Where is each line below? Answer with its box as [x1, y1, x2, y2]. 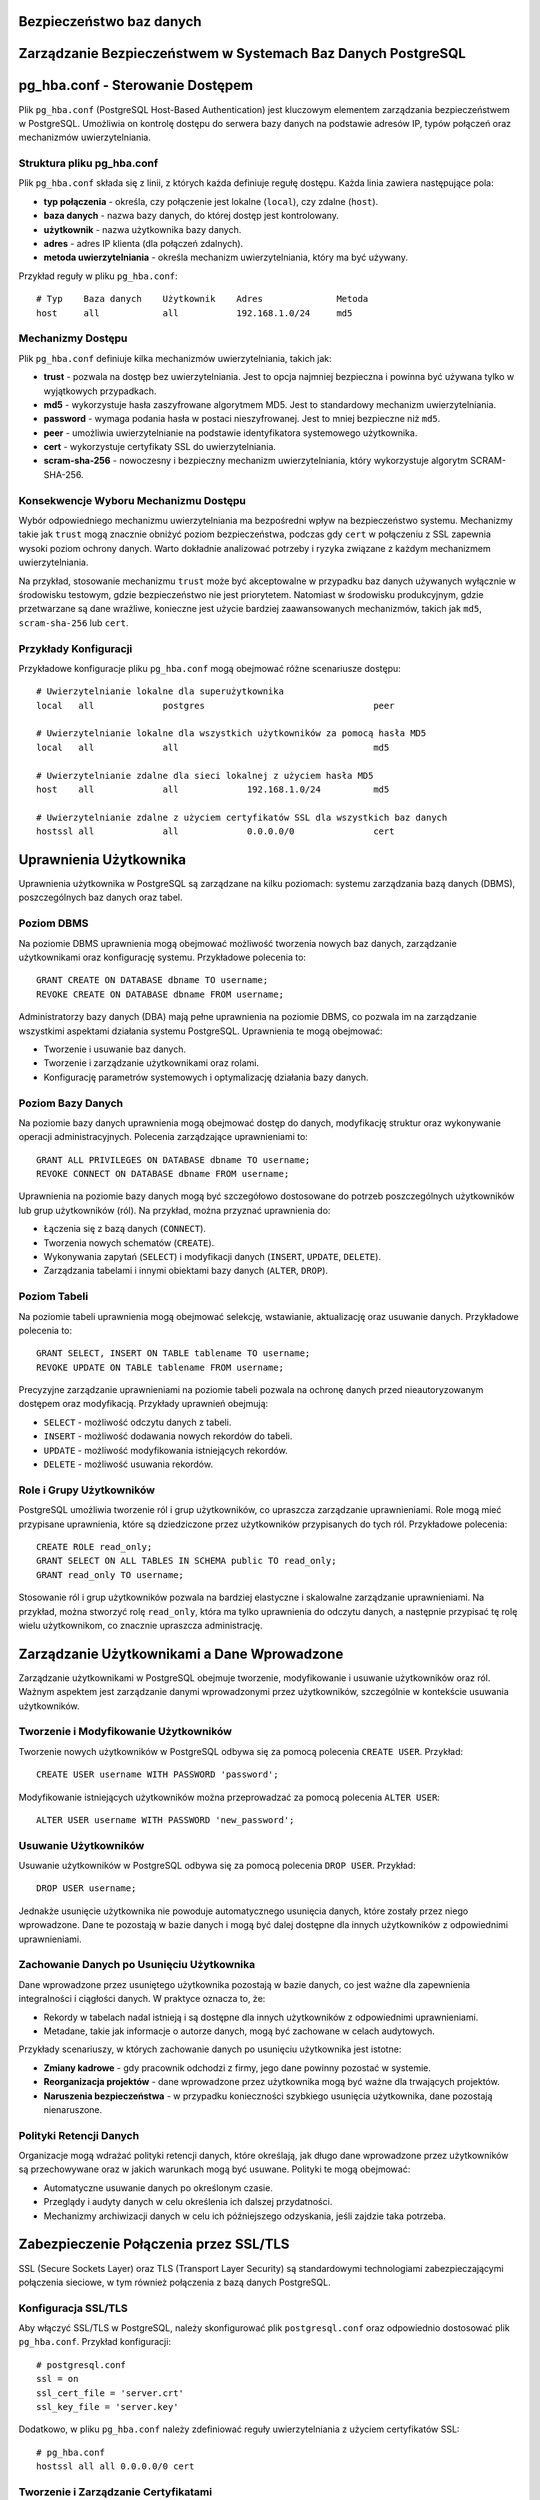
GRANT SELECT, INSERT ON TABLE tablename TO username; [36, 1348, 311, 1359]
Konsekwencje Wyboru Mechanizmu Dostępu [18, 493, 247, 507]
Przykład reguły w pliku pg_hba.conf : [18, 270, 179, 282]
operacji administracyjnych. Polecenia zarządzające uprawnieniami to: [18, 1131, 309, 1143]
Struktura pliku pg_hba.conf [18, 156, 159, 170]
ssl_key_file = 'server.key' [36, 2401, 179, 2412]
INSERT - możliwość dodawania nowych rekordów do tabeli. [43, 1430, 293, 1442]
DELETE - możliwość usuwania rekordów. [43, 1458, 214, 1470]
